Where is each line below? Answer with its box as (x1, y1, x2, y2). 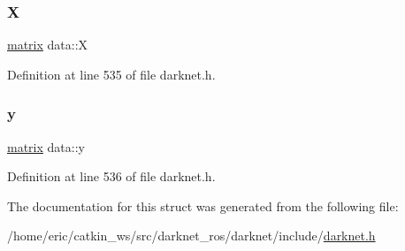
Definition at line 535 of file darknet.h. (7, 65, 216, 83)
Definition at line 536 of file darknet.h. (7, 167, 216, 186)
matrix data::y (7, 137, 85, 156)
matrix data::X (7, 35, 88, 54)
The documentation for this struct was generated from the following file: (7, 196, 399, 215)
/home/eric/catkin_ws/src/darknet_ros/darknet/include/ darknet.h (7, 226, 376, 245)
